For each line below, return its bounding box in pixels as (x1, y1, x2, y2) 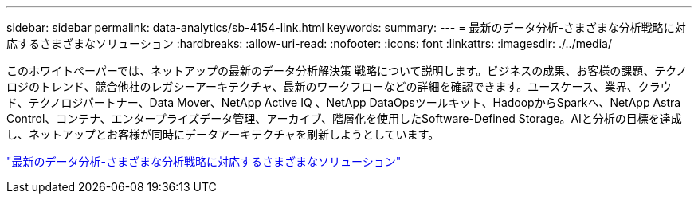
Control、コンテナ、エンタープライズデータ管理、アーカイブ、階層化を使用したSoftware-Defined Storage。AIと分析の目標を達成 (6, 112, 682, 125)
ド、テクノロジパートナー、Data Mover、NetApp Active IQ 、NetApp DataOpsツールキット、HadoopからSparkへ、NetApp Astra (6, 96, 681, 109)
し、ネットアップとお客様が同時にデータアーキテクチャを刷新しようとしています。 (6, 127, 440, 141)
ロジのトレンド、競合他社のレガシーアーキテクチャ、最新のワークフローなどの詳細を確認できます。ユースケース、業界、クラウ (6, 80, 672, 93)
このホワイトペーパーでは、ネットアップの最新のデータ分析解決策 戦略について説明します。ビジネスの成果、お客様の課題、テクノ (6, 64, 688, 77)
